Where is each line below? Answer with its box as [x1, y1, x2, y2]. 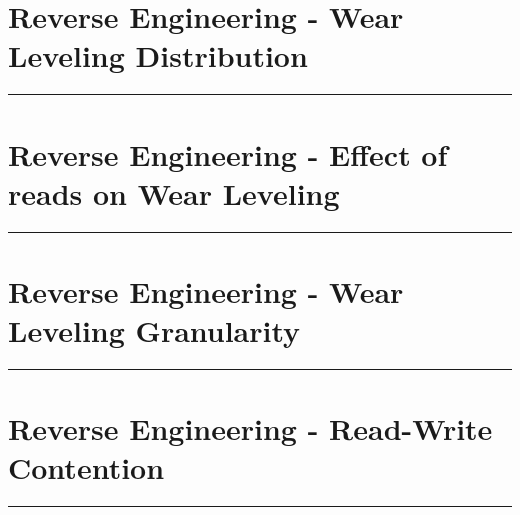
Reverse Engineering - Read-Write [8, 408, 493, 449]
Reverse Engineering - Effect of [8, 133, 448, 174]
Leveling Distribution [8, 35, 308, 76]
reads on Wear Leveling [8, 172, 340, 213]
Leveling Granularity [8, 310, 301, 350]
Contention [8, 447, 165, 488]
